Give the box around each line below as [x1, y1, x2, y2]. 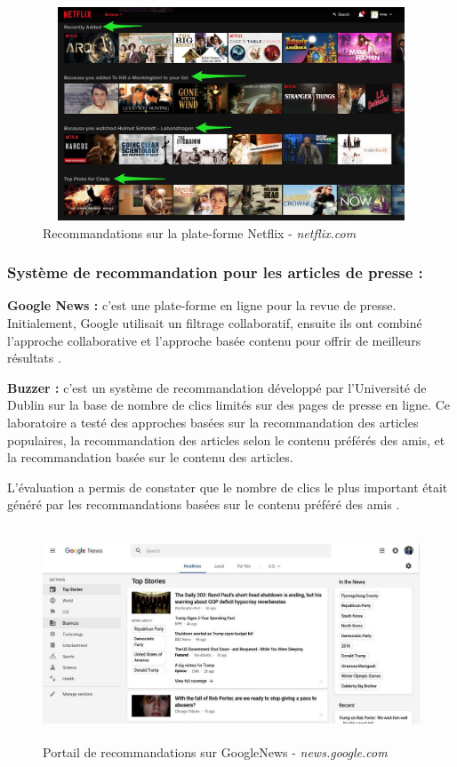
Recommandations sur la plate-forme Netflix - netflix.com [43, 223, 357, 242]
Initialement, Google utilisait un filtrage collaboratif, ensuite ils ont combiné [7, 314, 422, 332]
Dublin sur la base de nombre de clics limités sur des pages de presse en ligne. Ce [7, 395, 450, 414]
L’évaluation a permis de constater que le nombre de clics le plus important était [7, 477, 448, 496]
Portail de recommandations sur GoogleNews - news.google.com [43, 742, 388, 761]
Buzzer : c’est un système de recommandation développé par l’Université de [7, 378, 427, 396]
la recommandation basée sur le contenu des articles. [7, 448, 293, 467]
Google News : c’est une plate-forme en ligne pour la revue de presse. [7, 296, 397, 315]
